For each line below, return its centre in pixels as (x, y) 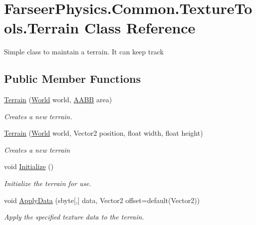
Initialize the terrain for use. (48, 183)
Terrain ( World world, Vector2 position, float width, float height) (104, 133)
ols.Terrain (42, 28)
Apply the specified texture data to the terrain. (74, 217)
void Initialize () (29, 166)
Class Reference (140, 28)
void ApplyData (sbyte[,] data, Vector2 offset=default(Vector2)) (102, 200)
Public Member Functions (72, 79)
